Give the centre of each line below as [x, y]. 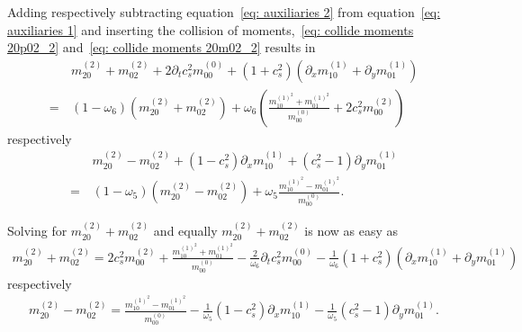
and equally [185, 231]
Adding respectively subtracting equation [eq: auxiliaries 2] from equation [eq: [224, 12]
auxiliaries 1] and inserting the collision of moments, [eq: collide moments [211, 29]
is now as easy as [351, 231]
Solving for [37, 231]
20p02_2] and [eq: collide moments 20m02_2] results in [162, 47]
